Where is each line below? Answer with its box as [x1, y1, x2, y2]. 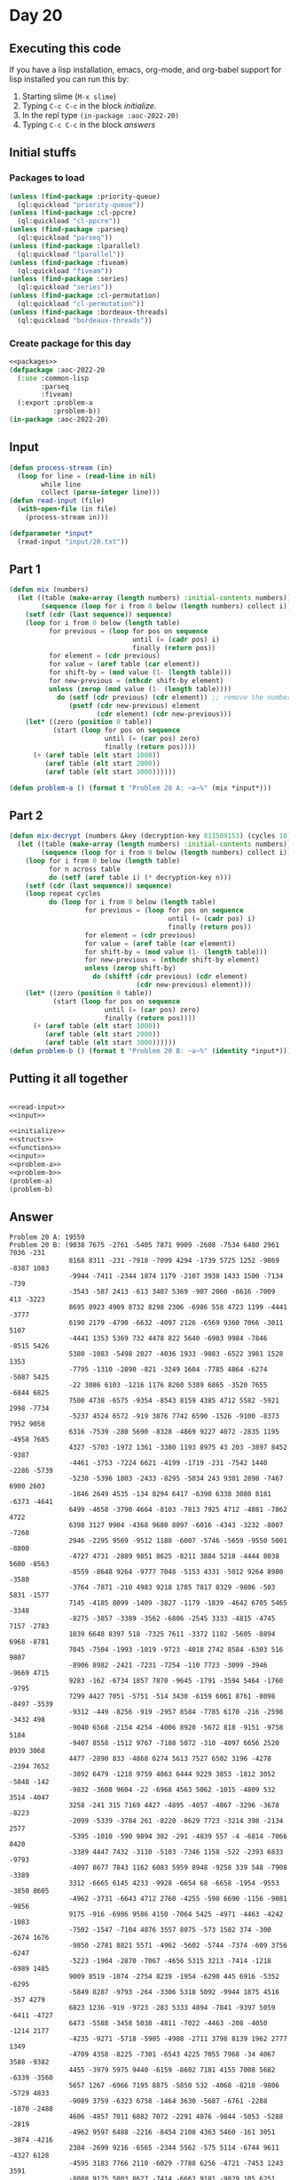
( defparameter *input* [9, 528, 93, 538]
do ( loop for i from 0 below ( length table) [48, 897, 216, 907]
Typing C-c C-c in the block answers [21, 119, 156, 130]
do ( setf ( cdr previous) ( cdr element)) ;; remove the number [56, 693, 292, 702]
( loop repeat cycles [25, 889, 101, 898]
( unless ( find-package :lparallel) [9, 241, 141, 250]
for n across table [48, 865, 122, 873]
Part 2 [9, 808, 43, 823]
